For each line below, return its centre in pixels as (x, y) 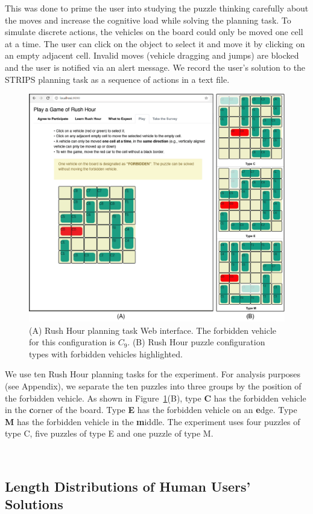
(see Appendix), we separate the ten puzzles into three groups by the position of (153, 385)
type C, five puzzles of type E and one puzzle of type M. (109, 433)
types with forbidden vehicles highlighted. (106, 353)
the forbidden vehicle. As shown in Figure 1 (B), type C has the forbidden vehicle (156, 398)
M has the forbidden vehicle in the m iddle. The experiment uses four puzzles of (153, 421)
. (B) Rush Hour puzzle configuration (196, 342)
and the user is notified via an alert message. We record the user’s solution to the (155, 67)
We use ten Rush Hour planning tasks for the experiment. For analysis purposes (153, 374)
